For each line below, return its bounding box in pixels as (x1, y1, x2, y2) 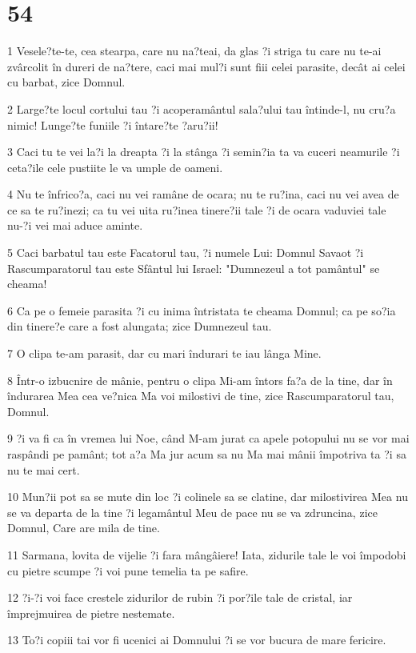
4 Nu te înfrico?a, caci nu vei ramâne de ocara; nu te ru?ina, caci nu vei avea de (7, 186, 399, 202)
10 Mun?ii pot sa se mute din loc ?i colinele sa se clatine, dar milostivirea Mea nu (7, 488, 408, 505)
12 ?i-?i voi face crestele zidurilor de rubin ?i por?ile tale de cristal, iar (7, 589, 353, 606)
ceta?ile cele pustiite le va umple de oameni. (7, 158, 223, 175)
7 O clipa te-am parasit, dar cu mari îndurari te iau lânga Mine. (7, 345, 322, 362)
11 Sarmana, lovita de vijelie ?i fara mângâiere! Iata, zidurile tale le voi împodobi (7, 546, 406, 563)
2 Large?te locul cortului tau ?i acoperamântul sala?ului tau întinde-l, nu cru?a (7, 100, 396, 117)
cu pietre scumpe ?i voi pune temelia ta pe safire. (7, 562, 249, 579)
